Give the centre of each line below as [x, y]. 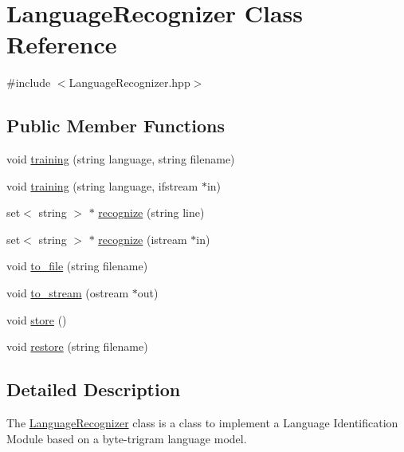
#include [29, 83]
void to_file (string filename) [77, 266]
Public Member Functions [116, 126]
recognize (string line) [151, 212]
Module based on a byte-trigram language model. [127, 438]
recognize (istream [143, 239]
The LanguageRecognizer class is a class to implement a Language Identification [202, 423]
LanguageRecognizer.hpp [129, 83]
